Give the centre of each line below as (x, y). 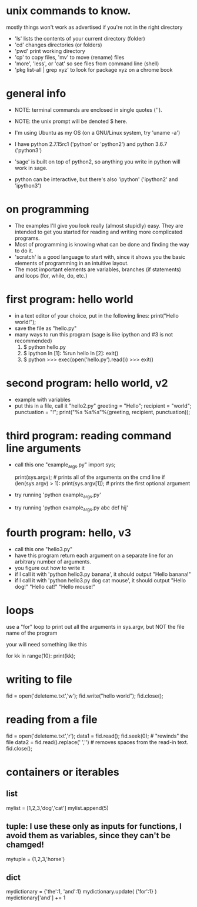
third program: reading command (89, 436)
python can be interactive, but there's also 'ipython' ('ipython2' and (96, 179)
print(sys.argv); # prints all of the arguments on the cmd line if (90, 477)
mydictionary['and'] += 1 (36, 898)
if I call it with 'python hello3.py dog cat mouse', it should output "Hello (100, 580)
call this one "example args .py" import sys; (65, 465)
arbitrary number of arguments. (53, 561)
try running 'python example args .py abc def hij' (71, 508)
